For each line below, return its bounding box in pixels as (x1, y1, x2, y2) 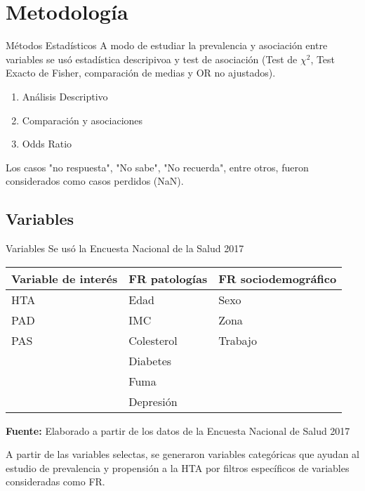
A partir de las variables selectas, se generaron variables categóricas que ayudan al (6, 447, 359, 461)
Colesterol (128, 332, 178, 348)
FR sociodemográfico (218, 270, 337, 287)
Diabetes (128, 352, 172, 369)
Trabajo (218, 332, 257, 348)
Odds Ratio (22, 136, 72, 151)
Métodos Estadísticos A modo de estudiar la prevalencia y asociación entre (6, 38, 328, 53)
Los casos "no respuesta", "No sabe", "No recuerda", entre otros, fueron (6, 159, 309, 174)
